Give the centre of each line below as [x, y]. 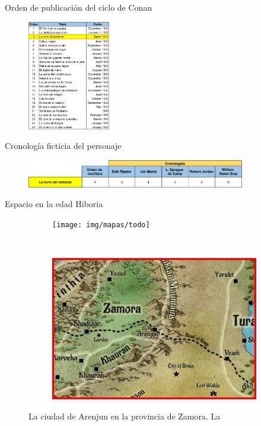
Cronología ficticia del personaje [63, 146]
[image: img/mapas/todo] [101, 225]
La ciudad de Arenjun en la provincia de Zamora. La [125, 416]
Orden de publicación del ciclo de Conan [79, 7]
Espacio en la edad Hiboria [54, 204]
